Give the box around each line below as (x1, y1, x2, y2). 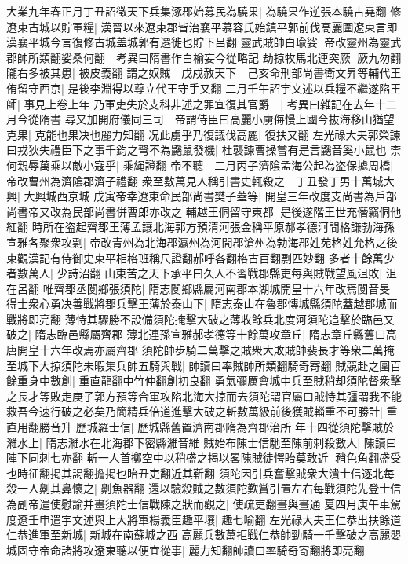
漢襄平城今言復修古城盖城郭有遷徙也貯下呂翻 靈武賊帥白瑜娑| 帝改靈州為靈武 (6, 34, 402, 50)
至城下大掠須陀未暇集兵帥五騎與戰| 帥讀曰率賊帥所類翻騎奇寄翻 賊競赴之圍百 (6, 357, 402, 373)
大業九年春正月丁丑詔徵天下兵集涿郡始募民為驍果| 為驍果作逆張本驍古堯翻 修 (6, 3, 402, 19)
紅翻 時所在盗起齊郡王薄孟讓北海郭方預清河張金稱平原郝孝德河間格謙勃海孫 (6, 218, 395, 235)
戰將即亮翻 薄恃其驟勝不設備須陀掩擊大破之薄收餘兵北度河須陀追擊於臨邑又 (6, 310, 395, 327)
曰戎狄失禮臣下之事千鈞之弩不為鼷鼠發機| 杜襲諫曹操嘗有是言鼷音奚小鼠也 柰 (6, 141, 402, 158)
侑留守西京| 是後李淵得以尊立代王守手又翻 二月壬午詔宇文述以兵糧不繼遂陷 (6, 79, 391, 96)
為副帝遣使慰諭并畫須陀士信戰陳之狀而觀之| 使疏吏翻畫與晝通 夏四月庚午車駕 (6, 496, 402, 511)
